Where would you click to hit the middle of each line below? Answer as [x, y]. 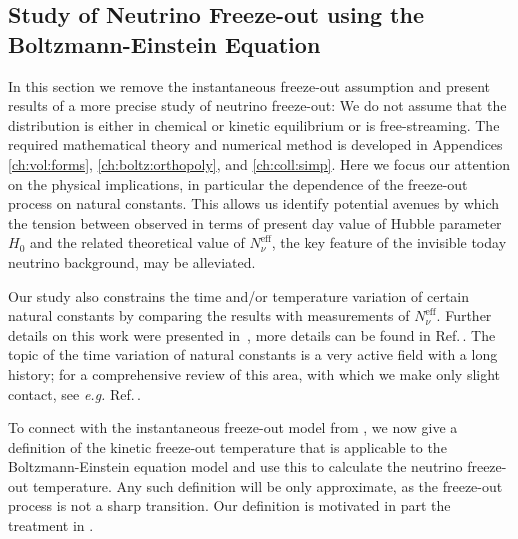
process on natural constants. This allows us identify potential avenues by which [254, 203]
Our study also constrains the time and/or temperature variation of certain [239, 295]
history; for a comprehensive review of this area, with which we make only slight [254, 373]
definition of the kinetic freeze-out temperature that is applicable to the [227, 446]
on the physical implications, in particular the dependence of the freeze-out [238, 183]
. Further [464, 315]
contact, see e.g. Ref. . [74, 393]
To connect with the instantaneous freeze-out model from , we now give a [233, 427]
